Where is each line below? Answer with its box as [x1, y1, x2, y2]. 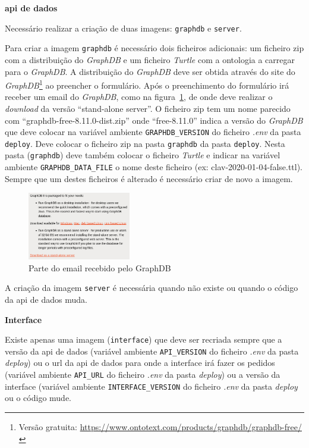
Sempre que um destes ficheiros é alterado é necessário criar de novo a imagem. [5, 172, 293, 184]
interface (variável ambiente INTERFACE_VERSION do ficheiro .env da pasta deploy [5, 380, 298, 392]
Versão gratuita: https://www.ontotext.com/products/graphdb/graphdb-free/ [18, 420, 302, 433]
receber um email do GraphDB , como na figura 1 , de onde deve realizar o [5, 90, 273, 103]
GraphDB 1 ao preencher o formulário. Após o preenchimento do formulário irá [5, 77, 289, 91]
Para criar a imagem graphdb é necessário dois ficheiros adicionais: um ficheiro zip [5, 42, 304, 54]
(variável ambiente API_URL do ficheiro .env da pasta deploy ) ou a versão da [5, 368, 280, 381]
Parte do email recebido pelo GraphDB [29, 261, 171, 274]
